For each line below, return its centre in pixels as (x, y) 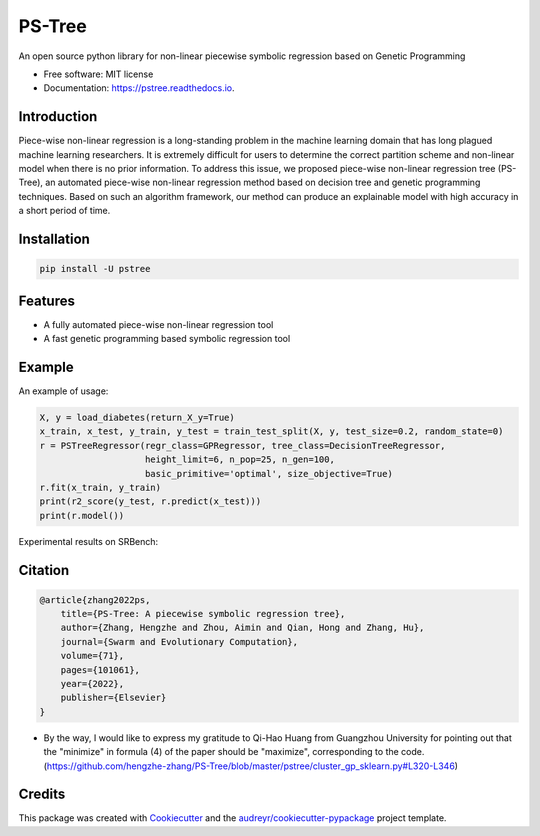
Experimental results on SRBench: (88, 541)
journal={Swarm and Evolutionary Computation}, (179, 641)
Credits (42, 794)
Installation (54, 239)
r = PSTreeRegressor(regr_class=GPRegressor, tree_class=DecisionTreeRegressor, (242, 445)
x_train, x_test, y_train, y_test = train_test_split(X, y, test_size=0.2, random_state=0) (271, 431)
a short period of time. (64, 211)
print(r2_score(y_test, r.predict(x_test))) (150, 501)
